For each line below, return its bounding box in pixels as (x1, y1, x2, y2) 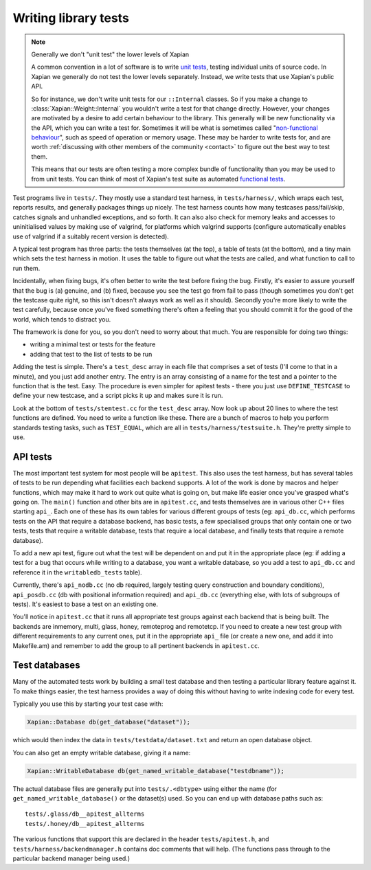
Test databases (12, 660, 80, 671)
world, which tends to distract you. (12, 315, 111, 323)
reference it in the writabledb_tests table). (12, 568, 142, 577)
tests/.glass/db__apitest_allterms (25, 810, 145, 818)
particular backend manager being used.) (12, 854, 131, 862)
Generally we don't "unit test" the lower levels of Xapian (31, 50, 190, 58)
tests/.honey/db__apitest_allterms (25, 820, 145, 827)
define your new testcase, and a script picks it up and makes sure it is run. (12, 392, 223, 400)
